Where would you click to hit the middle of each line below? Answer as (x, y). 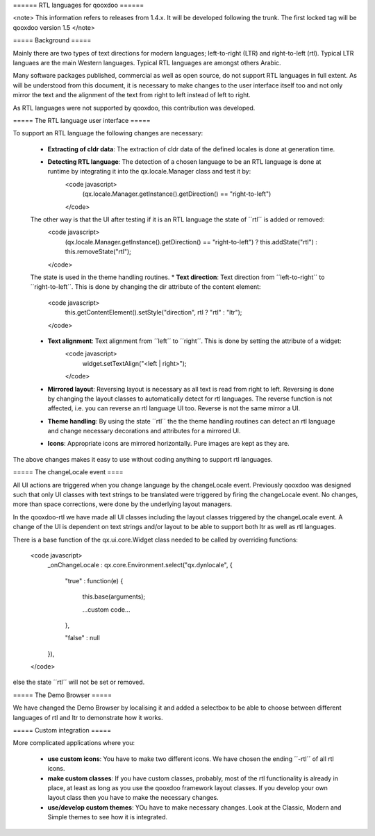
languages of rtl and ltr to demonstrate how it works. (88, 717)
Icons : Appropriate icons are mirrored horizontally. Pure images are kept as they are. (168, 444)
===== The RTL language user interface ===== (82, 120)
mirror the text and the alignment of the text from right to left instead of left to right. (132, 95)
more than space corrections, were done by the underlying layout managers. (123, 504)
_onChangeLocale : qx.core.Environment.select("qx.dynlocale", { (140, 565)
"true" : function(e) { (94, 580)
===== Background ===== (52, 40)
